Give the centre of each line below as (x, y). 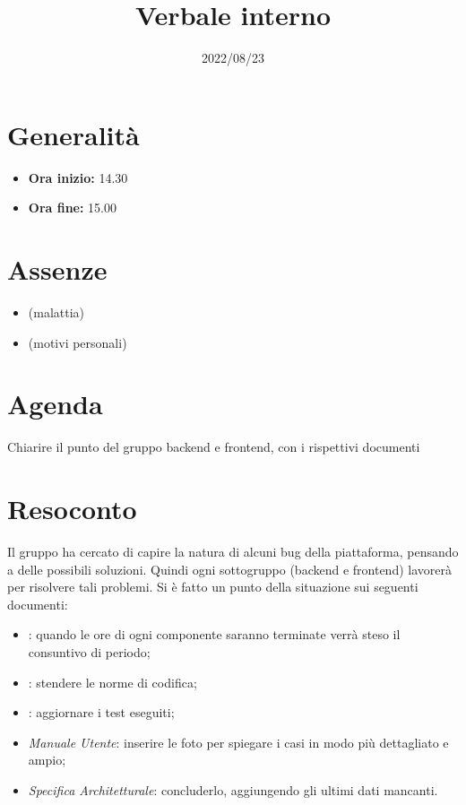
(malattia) (56, 312)
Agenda (55, 404)
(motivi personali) (78, 342)
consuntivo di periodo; (89, 651)
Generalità (73, 134)
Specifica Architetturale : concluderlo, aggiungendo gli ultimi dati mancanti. (233, 789)
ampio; (47, 760)
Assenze (57, 269)
